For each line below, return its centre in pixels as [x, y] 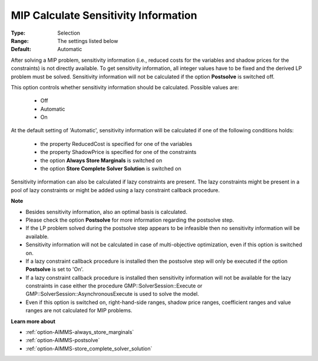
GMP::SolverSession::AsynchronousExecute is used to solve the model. [112, 294]
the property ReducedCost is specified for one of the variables [116, 143]
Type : [18, 33]
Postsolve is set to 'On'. [55, 269]
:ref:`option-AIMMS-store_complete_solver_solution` [89, 348]
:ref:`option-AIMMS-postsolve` [63, 340]
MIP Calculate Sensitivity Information [104, 15]
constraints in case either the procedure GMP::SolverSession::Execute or [114, 286]
